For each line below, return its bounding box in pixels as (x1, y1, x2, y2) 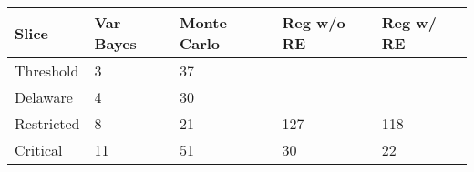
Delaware (15, 86, 73, 107)
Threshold (15, 60, 79, 81)
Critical (15, 139, 63, 160)
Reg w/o (282, 12, 345, 33)
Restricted (15, 113, 80, 134)
